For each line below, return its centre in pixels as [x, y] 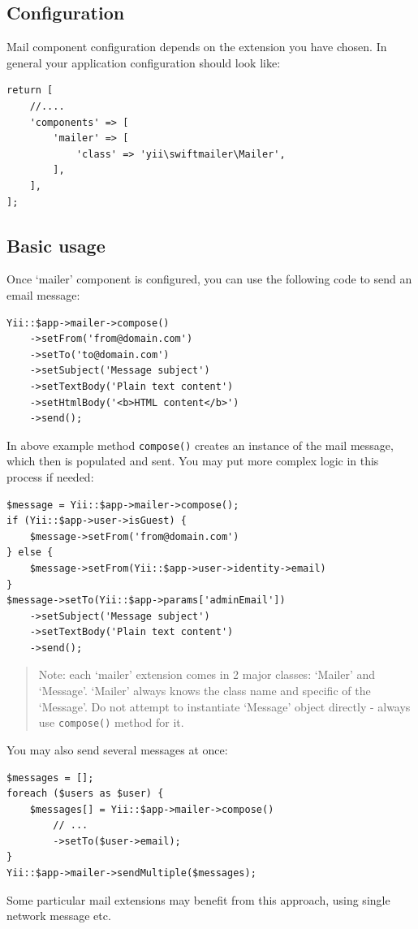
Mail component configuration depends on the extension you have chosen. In [197, 47]
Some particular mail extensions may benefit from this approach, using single [198, 899]
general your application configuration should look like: [144, 62]
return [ [30, 91]
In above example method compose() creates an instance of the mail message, [200, 445]
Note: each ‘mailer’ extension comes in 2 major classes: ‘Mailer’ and [207, 674]
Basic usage [56, 245]
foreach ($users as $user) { [85, 794]
